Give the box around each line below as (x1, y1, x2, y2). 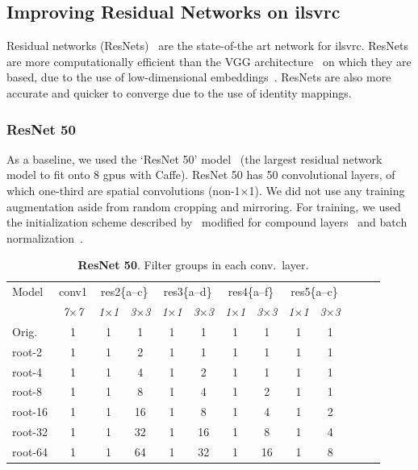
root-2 (12, 343, 42, 360)
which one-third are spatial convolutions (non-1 (6, 181, 240, 198)
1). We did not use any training (249, 181, 405, 198)
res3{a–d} (163, 283, 212, 300)
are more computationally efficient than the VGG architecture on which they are (6, 52, 412, 69)
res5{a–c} (291, 283, 338, 300)
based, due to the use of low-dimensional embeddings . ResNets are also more (6, 69, 391, 85)
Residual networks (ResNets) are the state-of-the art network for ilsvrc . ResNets (6, 37, 408, 54)
